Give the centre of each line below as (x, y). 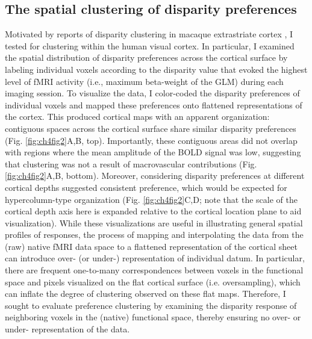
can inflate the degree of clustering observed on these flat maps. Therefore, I (145, 294)
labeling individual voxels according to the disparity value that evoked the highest (156, 69)
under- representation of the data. (67, 329)
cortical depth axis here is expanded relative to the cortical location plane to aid (153, 211)
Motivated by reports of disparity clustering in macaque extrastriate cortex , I (149, 34)
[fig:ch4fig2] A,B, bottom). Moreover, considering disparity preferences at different (155, 176)
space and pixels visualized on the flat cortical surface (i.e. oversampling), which (153, 281)
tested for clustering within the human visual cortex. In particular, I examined (150, 45)
